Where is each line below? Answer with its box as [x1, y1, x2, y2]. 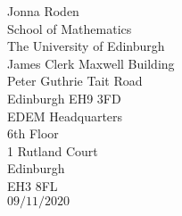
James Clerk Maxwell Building [7, 54, 175, 72]
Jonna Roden [7, 2, 79, 20]
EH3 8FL [7, 176, 58, 195]
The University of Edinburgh [7, 37, 165, 55]
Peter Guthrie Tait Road [7, 71, 143, 90]
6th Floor [7, 124, 59, 143]
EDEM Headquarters [7, 106, 123, 125]
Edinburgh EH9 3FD [7, 88, 121, 107]
